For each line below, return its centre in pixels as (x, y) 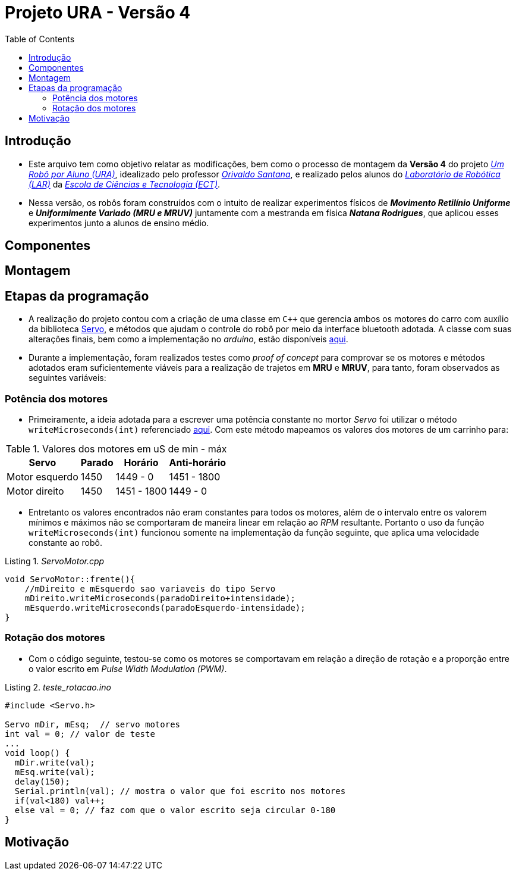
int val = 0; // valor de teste (80, 734)
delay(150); (42, 781)
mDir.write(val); (55, 762)
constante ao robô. (66, 543)
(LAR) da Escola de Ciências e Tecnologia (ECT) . (125, 184)
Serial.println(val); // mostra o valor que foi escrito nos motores (180, 791)
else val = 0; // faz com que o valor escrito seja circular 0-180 (175, 810)
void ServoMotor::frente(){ (70, 579)
